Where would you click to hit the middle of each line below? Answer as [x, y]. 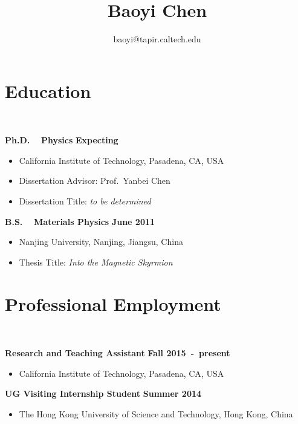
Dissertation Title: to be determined [85, 201]
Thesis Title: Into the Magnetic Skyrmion [96, 262]
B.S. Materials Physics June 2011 [80, 221]
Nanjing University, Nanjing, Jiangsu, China [101, 242]
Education [48, 90]
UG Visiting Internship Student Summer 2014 [103, 393]
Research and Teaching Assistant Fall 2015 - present [118, 353]
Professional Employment [113, 303]
